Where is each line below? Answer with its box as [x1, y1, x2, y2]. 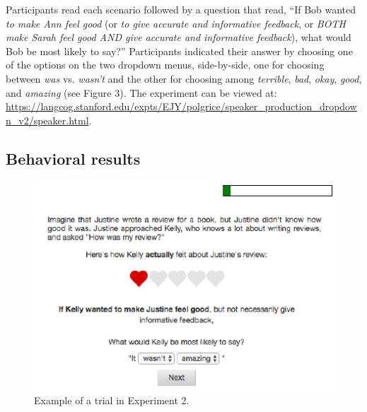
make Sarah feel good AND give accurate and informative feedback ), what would [6, 30, 351, 45]
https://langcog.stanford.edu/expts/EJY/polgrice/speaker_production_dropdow [6, 99, 357, 114]
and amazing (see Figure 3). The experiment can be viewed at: [6, 85, 277, 100]
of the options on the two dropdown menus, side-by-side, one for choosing [6, 57, 325, 72]
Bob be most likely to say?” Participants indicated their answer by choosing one [6, 43, 353, 58]
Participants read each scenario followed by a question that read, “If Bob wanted [6, 2, 356, 16]
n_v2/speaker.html [6, 112, 89, 127]
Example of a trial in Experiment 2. [34, 392, 190, 407]
